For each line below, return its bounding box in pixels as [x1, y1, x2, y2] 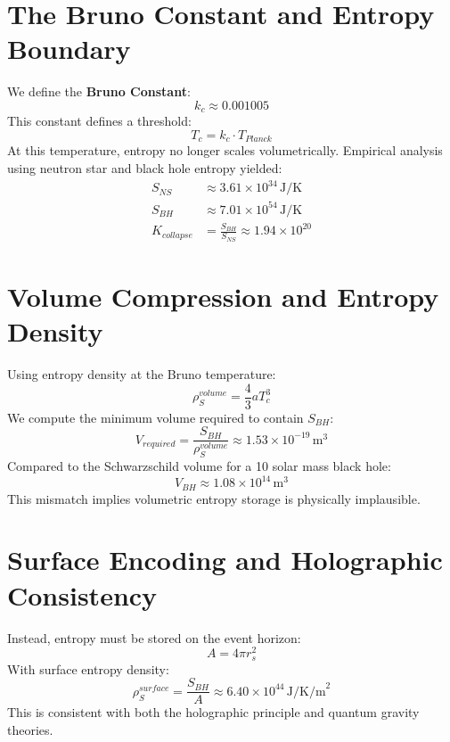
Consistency [7, 576, 158, 613]
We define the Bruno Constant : [7, 82, 191, 101]
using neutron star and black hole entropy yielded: [7, 159, 282, 177]
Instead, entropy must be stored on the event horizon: [7, 628, 301, 647]
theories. [7, 720, 53, 738]
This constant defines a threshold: [7, 111, 192, 130]
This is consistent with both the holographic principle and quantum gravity [7, 703, 420, 721]
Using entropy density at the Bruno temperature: [7, 364, 276, 383]
